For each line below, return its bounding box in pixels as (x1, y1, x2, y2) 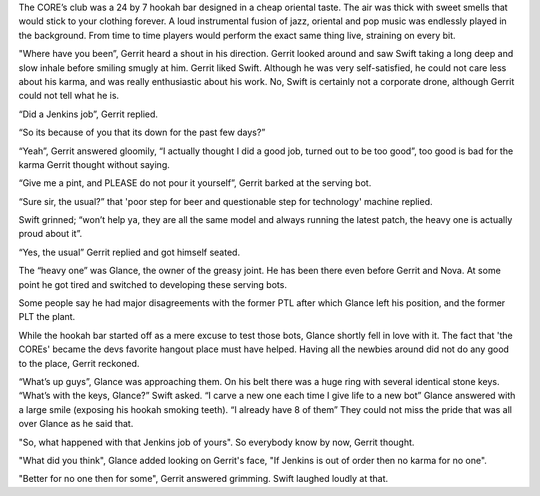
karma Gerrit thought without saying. (18, 158, 170, 170)
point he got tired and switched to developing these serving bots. (18, 278, 287, 290)
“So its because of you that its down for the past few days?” (18, 126, 266, 139)
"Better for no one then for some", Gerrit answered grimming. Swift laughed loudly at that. (18, 473, 389, 485)
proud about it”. (18, 228, 83, 240)
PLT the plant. (18, 311, 76, 323)
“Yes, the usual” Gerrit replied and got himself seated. (18, 246, 240, 258)
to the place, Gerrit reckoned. (18, 357, 140, 369)
